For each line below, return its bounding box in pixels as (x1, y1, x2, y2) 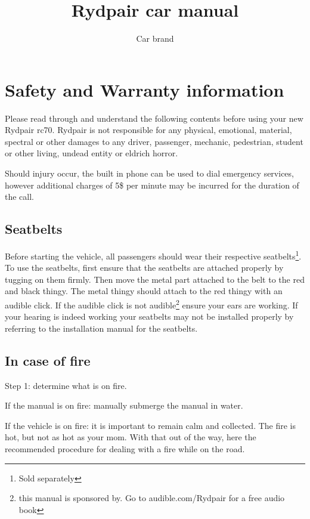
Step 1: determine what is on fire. (5, 379, 127, 391)
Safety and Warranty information (5, 77, 284, 101)
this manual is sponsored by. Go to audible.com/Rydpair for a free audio (18, 492, 285, 504)
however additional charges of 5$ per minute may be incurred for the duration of (5, 178, 299, 191)
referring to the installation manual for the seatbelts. (5, 322, 198, 334)
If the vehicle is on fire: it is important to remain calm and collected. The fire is (5, 419, 296, 431)
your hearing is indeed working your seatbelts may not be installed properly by (5, 310, 294, 323)
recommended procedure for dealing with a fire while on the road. (5, 443, 245, 455)
